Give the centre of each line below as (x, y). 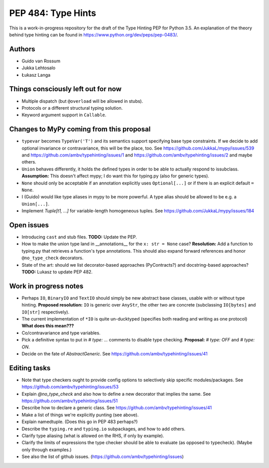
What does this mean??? (48, 326)
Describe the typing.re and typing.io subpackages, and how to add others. (104, 429)
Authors (22, 49)
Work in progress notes (46, 286)
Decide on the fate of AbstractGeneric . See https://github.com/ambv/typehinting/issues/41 (115, 354)
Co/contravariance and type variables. (61, 333)
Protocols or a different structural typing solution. (72, 108)
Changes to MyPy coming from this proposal (80, 129)
